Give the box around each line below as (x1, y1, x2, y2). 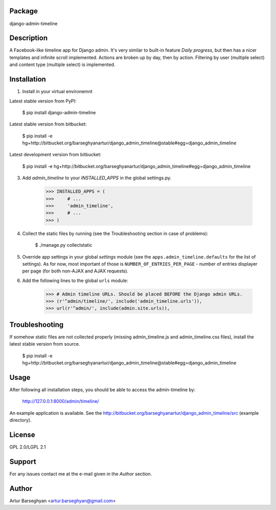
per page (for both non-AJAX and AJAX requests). (22, 268, 129, 274)
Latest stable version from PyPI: (9, 98, 77, 104)
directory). (9, 417, 32, 423)
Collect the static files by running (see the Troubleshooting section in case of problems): (22, 230, 209, 237)
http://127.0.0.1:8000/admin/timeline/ (22, 398, 99, 405)
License (9, 431, 35, 439)
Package (9, 7, 38, 15)
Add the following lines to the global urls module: (22, 277, 128, 284)
